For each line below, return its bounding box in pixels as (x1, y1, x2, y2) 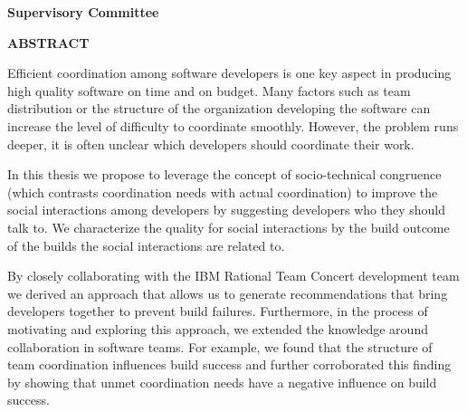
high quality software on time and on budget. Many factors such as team (7, 81, 411, 100)
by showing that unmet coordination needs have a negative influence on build (7, 372, 437, 391)
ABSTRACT (7, 33, 90, 52)
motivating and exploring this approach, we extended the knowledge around (7, 319, 428, 338)
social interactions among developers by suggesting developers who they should (7, 200, 446, 219)
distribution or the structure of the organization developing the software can (7, 99, 431, 118)
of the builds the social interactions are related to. (7, 235, 285, 254)
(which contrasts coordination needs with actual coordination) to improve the (7, 182, 438, 201)
